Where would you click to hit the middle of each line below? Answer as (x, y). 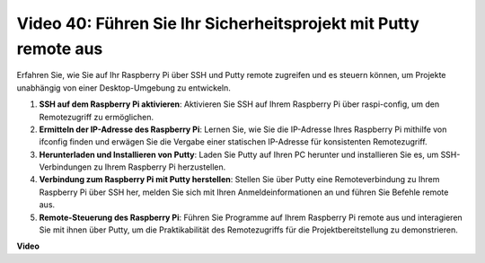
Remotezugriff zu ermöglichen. (97, 117)
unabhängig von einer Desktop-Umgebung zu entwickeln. (123, 88)
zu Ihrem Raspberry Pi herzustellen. (159, 167)
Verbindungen (65, 167)
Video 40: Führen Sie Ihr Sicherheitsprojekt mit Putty (218, 23)
